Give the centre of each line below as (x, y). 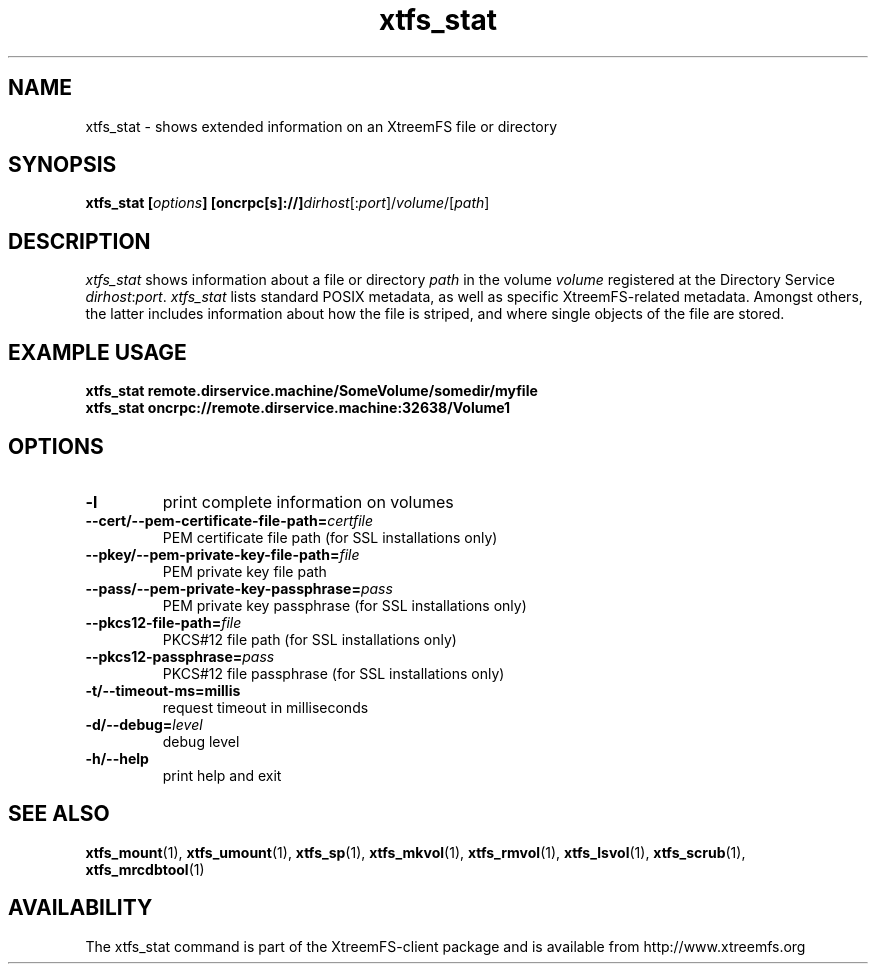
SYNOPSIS (62, 165)
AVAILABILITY (80, 908)
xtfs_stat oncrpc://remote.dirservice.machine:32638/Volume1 (298, 408)
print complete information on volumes (308, 501)
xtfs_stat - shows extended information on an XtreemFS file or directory (321, 126)
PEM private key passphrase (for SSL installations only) (344, 605)
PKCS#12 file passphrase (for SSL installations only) (333, 673)
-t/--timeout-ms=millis (163, 690)
